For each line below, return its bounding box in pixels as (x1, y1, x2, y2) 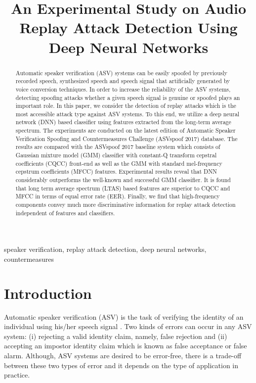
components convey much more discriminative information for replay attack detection (15, 200, 236, 209)
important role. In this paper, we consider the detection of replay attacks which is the (15, 101, 236, 110)
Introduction (4, 283, 92, 303)
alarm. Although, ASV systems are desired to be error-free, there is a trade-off (4, 350, 242, 361)
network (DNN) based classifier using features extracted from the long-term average (15, 118, 231, 126)
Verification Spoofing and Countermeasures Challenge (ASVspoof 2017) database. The (15, 134, 238, 143)
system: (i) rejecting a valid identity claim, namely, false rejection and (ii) (4, 331, 227, 341)
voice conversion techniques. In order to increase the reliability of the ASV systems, (15, 85, 231, 93)
